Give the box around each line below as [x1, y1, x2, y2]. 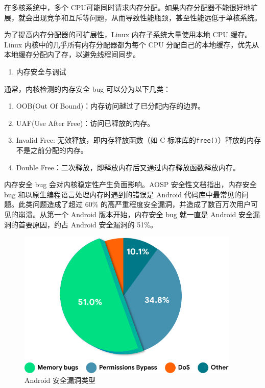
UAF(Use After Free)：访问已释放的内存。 [16, 117, 155, 128]
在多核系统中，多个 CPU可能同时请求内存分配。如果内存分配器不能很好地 [4, 2, 251, 12]
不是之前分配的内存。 [16, 145, 88, 155]
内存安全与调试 [16, 66, 66, 76]
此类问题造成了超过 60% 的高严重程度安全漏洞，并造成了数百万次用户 [18, 199, 251, 210]
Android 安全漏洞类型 [25, 375, 95, 385]
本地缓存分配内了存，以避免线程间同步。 [4, 49, 140, 60]
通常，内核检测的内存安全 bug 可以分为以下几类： [4, 83, 171, 94]
